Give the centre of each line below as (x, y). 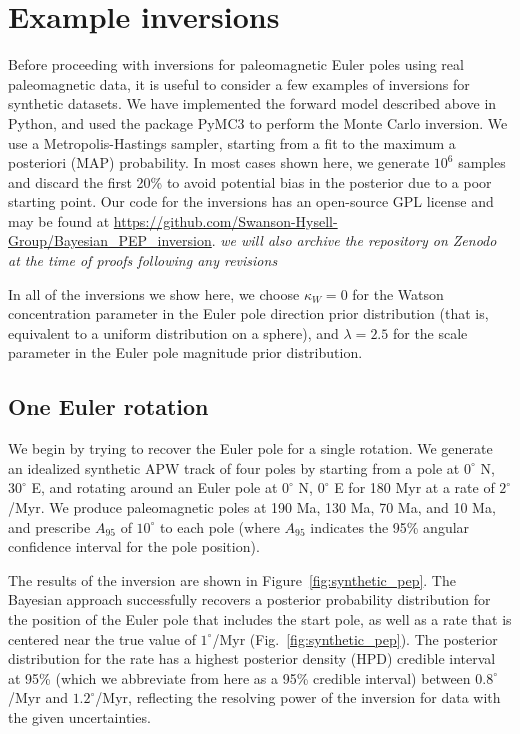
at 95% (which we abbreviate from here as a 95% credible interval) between (239, 677)
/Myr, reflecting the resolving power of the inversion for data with (298, 697)
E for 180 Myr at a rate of (414, 487)
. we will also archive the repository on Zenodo (354, 240)
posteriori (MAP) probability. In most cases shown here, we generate (219, 162)
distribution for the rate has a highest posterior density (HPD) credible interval (252, 658)
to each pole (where (220, 526)
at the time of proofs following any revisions (143, 260)
